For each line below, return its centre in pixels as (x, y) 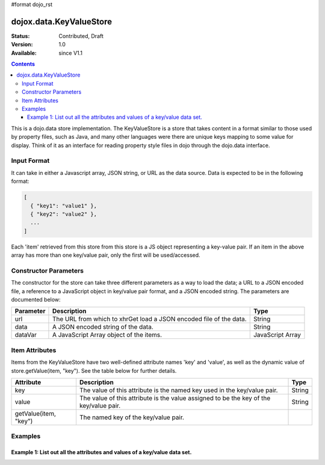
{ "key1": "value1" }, (64, 206)
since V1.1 (71, 53)
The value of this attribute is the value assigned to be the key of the (175, 398)
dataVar (26, 335)
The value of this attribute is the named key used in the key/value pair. (178, 390)
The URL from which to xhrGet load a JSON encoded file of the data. (149, 319)
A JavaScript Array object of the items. (107, 335)
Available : (24, 53)
